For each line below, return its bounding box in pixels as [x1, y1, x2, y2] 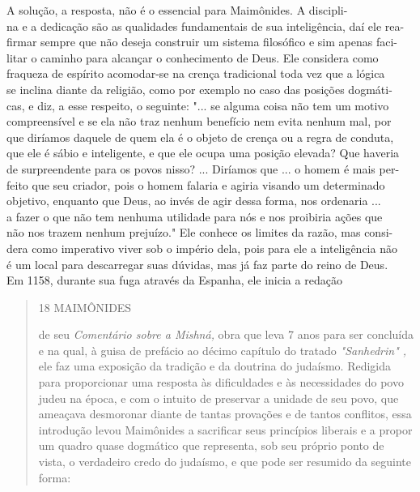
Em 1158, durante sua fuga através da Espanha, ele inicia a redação [6, 272, 342, 289]
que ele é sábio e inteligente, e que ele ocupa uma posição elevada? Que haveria [6, 144, 400, 161]
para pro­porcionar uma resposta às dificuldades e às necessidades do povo [38, 374, 404, 391]
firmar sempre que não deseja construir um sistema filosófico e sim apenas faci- [6, 33, 397, 50]
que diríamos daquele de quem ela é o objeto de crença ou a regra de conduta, [6, 128, 394, 145]
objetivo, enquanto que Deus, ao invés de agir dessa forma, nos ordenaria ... [6, 192, 381, 209]
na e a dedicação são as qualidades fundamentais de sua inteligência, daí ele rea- [6, 17, 405, 34]
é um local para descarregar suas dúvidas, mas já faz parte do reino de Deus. [6, 255, 388, 272]
